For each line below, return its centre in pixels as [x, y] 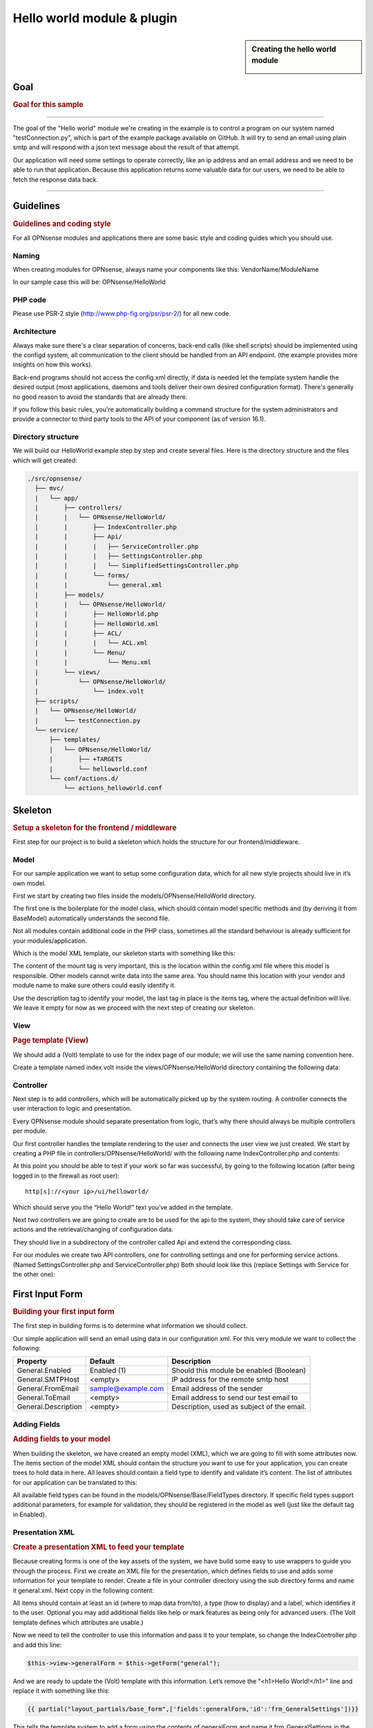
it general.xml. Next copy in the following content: [84, 1590]
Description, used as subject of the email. [239, 1407]
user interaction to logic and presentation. [72, 1109]
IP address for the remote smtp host [230, 1380]
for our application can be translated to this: [75, 1482]
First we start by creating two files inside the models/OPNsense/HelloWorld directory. [134, 896]
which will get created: [45, 460]
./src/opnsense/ [55, 478]
